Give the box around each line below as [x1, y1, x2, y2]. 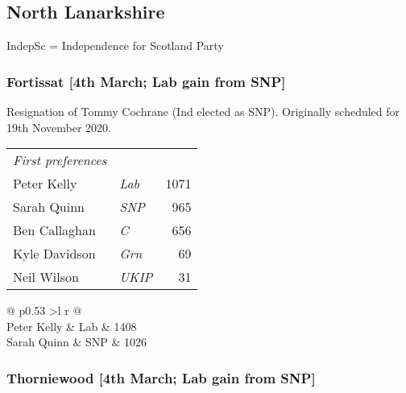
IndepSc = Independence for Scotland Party [6, 37, 224, 54]
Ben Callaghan [13, 221, 96, 240]
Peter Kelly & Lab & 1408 [6, 317, 137, 334]
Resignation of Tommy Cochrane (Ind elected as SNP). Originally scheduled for [6, 103, 400, 120]
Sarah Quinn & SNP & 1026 [6, 333, 147, 350]
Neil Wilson [13, 267, 79, 287]
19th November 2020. [6, 118, 111, 135]
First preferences [13, 151, 107, 170]
